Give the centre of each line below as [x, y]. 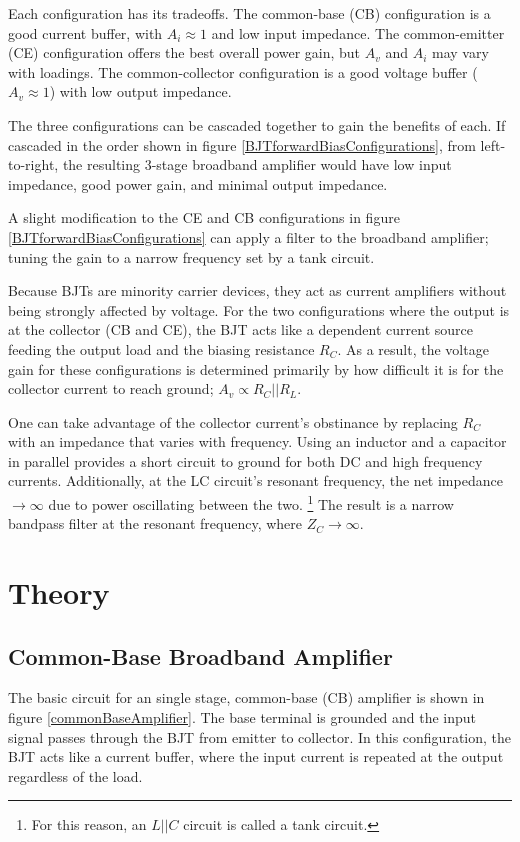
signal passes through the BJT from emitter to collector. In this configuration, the [260, 736]
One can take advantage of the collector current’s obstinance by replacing [233, 421]
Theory [59, 592]
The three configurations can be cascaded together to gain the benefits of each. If [257, 124]
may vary [460, 52]
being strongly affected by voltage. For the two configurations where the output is [259, 309]
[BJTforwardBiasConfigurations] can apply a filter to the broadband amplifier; [248, 236]
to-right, [33, 164]
